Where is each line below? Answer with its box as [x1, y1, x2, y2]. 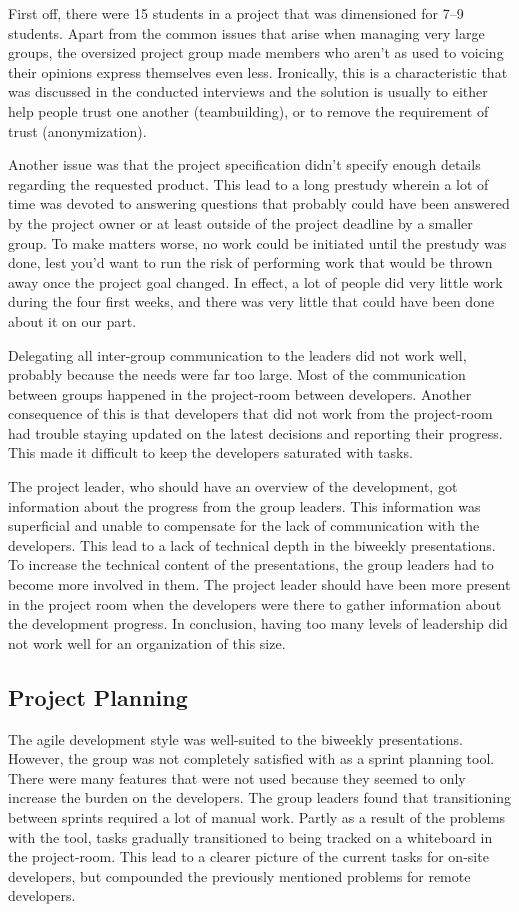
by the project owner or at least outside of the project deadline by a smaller [8, 212, 473, 233]
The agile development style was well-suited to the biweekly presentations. [8, 728, 463, 749]
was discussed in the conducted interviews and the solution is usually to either [8, 81, 488, 102]
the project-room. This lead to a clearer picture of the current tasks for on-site [8, 846, 489, 867]
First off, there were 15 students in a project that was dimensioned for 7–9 [8, 3, 464, 23]
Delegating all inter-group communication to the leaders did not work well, [8, 344, 467, 365]
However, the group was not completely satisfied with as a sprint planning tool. [8, 748, 495, 769]
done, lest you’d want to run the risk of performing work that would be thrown [8, 252, 493, 273]
